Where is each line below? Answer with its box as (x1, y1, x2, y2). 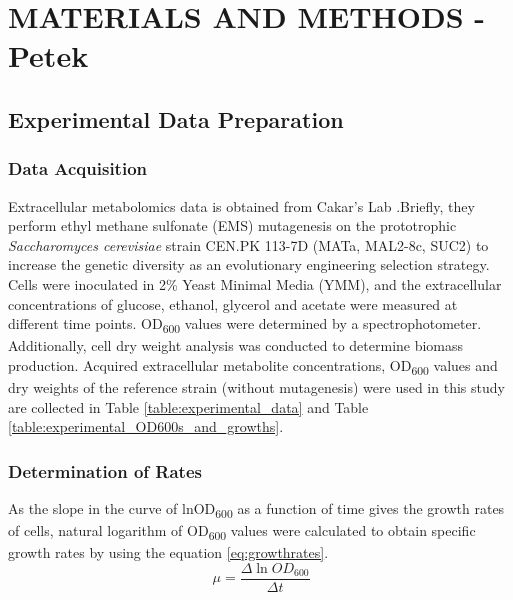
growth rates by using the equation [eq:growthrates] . (8, 542, 329, 563)
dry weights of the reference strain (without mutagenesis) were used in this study (8, 376, 505, 397)
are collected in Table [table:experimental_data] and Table (8, 396, 369, 417)
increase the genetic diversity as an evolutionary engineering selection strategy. (8, 254, 490, 275)
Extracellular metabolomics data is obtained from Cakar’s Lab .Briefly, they (8, 195, 475, 216)
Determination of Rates (8, 458, 202, 483)
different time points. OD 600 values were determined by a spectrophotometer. (8, 313, 482, 336)
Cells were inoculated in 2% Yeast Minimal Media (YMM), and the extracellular (8, 273, 502, 294)
